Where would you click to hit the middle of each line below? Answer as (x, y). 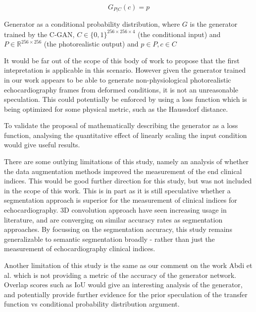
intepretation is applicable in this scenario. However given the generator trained (125, 70)
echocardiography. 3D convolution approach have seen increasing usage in (115, 210)
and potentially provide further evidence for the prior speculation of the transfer (126, 294)
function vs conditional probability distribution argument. (92, 304)
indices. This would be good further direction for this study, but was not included (128, 181)
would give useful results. (42, 145)
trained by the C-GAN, (39, 34)
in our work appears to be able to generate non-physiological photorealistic (118, 79)
